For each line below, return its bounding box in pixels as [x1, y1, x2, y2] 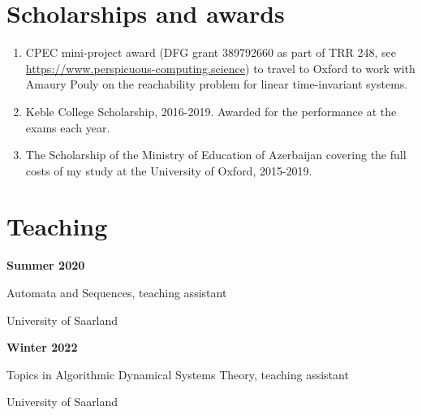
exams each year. [25, 119, 110, 136]
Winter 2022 [6, 339, 78, 356]
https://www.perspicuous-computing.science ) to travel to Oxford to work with [25, 59, 416, 76]
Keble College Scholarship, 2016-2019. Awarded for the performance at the [25, 102, 397, 119]
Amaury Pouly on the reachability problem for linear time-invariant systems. [25, 76, 408, 93]
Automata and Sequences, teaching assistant [6, 284, 227, 300]
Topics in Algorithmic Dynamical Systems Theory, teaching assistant [6, 365, 349, 383]
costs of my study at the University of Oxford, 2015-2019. [25, 162, 312, 179]
